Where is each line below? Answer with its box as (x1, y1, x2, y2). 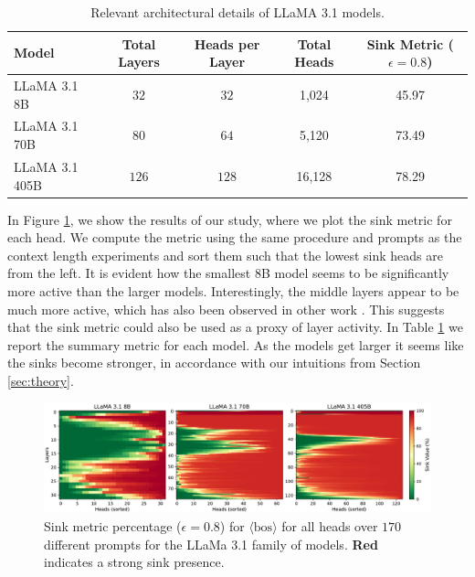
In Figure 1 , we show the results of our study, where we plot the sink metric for (7, 209, 452, 229)
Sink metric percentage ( (44, 517, 182, 536)
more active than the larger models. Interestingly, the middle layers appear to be (7, 281, 459, 300)
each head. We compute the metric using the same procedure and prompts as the (7, 228, 462, 247)
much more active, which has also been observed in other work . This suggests (7, 299, 445, 318)
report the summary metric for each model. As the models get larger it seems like (7, 335, 464, 354)
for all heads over (281, 517, 378, 536)
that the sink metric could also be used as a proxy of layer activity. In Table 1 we (7, 317, 463, 337)
